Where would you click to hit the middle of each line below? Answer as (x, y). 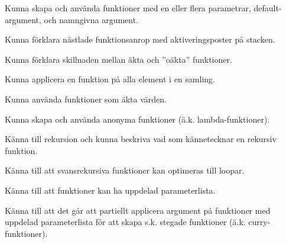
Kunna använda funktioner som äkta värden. (86, 99)
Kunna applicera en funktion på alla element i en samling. (110, 79)
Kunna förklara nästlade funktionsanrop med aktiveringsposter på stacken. (140, 39)
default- (268, 8)
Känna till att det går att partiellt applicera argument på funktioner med (138, 210)
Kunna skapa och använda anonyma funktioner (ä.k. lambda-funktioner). (137, 119)
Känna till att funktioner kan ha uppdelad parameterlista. (110, 190)
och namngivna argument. (91, 19)
